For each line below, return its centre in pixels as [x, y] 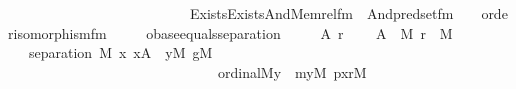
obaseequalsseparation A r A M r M [299, 32]
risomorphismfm [57, 32]
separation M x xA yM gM [120, 52]
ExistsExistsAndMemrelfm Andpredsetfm [321, 13]
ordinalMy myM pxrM [292, 71]
